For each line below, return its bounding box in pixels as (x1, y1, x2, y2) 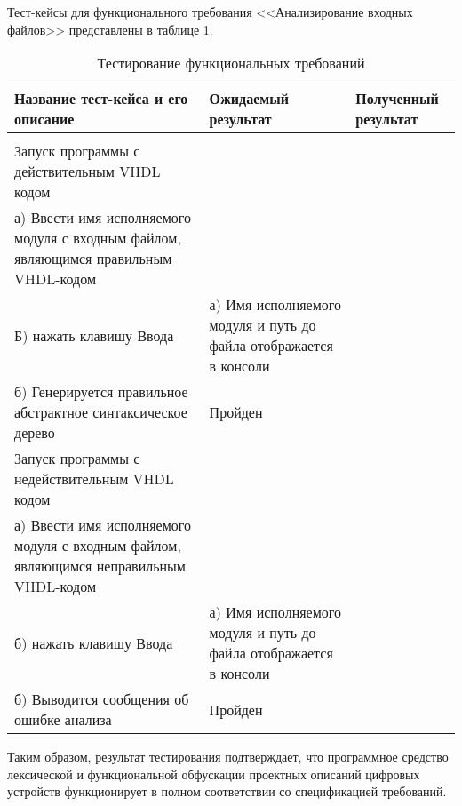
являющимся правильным (14, 248, 172, 269)
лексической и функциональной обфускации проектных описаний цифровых (7, 764, 420, 783)
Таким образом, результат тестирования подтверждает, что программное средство (7, 747, 449, 766)
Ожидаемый (209, 88, 289, 109)
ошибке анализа (14, 709, 112, 730)
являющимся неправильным (14, 555, 186, 577)
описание (14, 108, 75, 130)
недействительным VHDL (14, 468, 174, 490)
